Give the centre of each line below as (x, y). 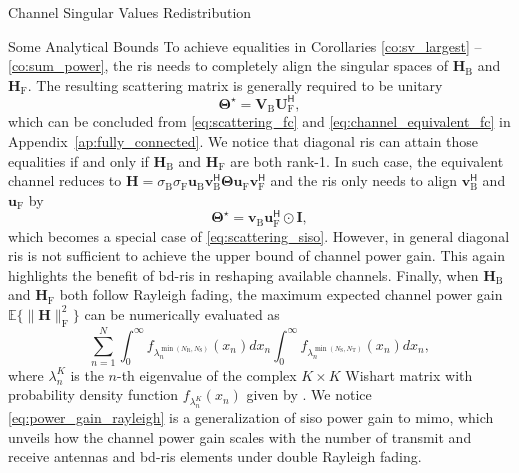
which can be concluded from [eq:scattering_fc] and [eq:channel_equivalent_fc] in (259, 121)
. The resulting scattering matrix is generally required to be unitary (235, 84)
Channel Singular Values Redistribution (130, 12)
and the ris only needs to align (364, 180)
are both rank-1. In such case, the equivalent (367, 160)
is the (87, 374)
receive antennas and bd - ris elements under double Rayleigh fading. (215, 456)
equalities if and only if (78, 160)
